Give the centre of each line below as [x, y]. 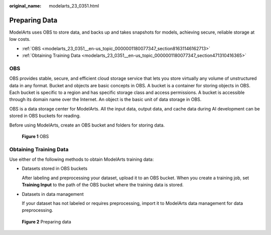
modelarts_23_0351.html [74, 6]
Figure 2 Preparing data [46, 221]
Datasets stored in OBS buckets [55, 169]
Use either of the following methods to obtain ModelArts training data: [82, 159]
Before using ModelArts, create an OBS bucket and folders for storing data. [87, 125]
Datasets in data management [53, 194]
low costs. [20, 39]
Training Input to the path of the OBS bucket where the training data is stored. [103, 185]
